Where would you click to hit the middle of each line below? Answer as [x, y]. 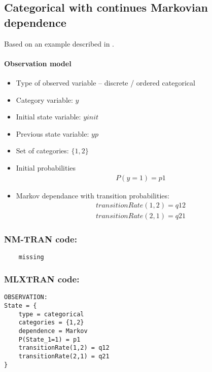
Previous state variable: [52, 133]
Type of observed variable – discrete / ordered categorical [105, 82]
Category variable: [44, 99]
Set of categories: [42, 151]
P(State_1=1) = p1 [49, 339]
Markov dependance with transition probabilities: [93, 195]
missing [31, 257]
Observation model [38, 63]
